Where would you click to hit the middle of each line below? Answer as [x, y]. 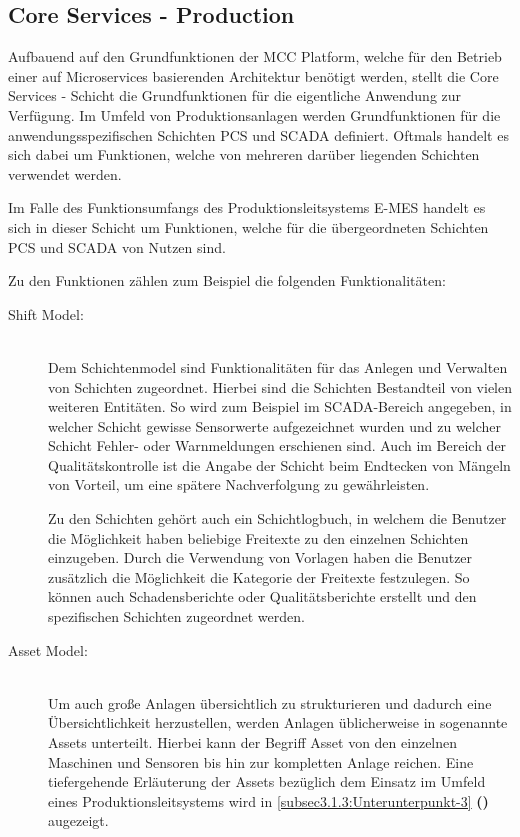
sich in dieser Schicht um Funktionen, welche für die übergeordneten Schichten [248, 226]
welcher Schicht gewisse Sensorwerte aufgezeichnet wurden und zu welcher [275, 425]
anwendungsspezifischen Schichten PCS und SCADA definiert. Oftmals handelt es [258, 134]
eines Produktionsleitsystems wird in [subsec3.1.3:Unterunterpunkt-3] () [268, 800]
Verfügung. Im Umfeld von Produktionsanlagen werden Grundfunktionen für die [254, 114]
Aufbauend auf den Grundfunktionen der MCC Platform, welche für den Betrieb [255, 56]
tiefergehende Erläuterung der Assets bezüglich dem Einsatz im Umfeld [267, 781]
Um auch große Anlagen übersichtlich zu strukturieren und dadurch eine [270, 702]
